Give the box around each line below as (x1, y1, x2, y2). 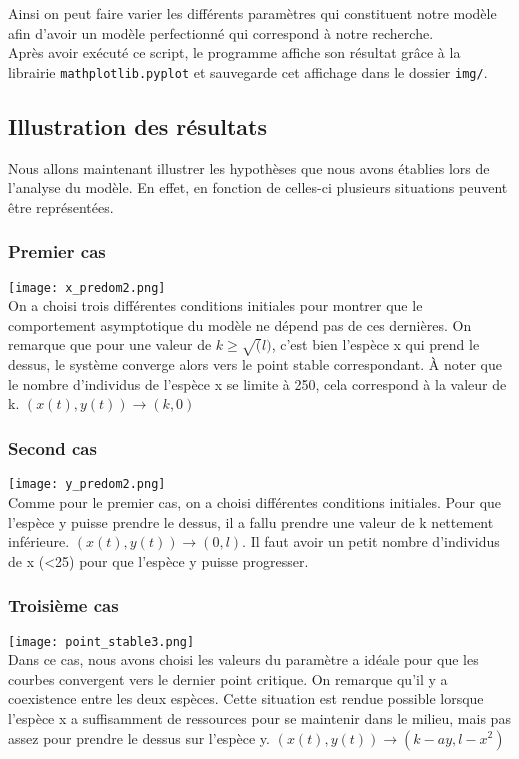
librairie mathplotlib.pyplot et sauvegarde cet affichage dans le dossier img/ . (8, 61, 488, 82)
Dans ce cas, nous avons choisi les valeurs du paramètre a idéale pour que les (8, 649, 479, 670)
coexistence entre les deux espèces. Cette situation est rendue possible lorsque (8, 688, 484, 709)
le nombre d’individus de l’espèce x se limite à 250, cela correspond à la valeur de (8, 373, 507, 394)
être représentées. (8, 196, 114, 217)
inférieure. (8, 531, 70, 552)
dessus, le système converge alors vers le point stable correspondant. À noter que (8, 354, 502, 375)
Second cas (8, 435, 97, 460)
